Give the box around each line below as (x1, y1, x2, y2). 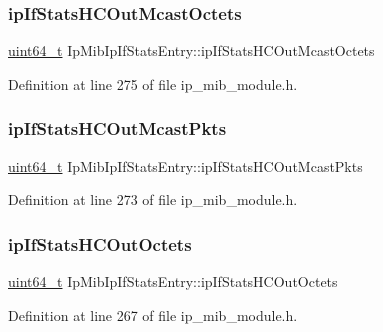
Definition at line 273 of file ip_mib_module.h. (8, 189, 298, 210)
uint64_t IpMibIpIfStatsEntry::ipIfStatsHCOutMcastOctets (8, 40, 375, 61)
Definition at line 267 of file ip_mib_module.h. (8, 304, 298, 325)
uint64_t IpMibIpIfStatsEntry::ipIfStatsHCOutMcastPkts (8, 155, 363, 176)
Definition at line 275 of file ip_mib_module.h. (8, 73, 298, 94)
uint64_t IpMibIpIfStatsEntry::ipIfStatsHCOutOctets (8, 271, 338, 292)
